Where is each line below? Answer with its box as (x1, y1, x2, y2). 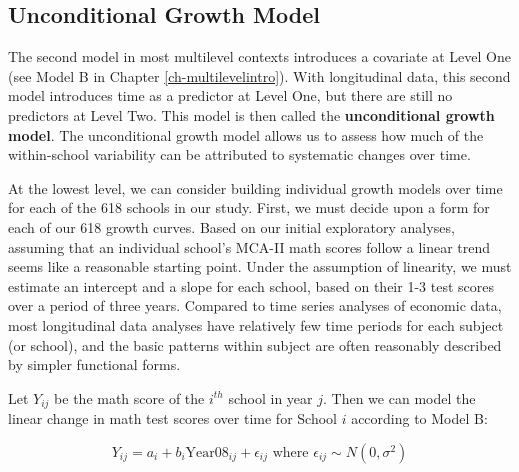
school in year (228, 387, 313, 408)
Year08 (185, 445, 229, 460)
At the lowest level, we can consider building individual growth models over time (8, 177, 503, 198)
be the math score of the (54, 387, 205, 408)
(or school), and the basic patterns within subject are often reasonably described (8, 334, 502, 355)
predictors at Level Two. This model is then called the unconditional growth (8, 104, 495, 125)
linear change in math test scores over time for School (8, 408, 337, 429)
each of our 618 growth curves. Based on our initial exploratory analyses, (8, 216, 455, 237)
